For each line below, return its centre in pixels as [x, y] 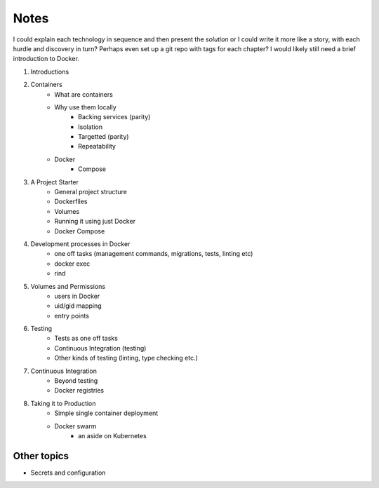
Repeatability [97, 147]
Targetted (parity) [104, 137]
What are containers [84, 94]
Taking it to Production [63, 403]
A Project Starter [54, 182]
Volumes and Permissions [68, 286]
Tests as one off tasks [86, 338]
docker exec [72, 264]
